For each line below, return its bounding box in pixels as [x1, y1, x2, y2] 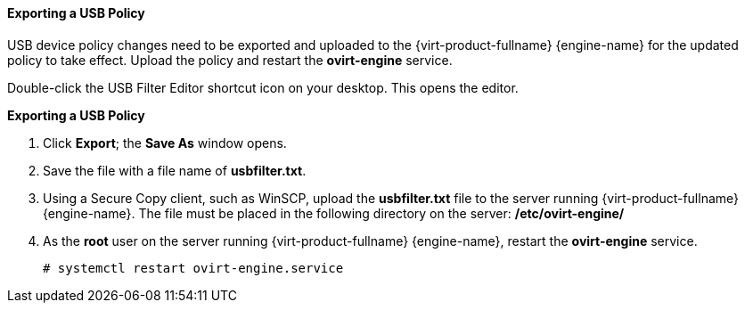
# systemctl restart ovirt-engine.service [43, 260, 344, 275]
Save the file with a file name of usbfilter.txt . [43, 162, 307, 178]
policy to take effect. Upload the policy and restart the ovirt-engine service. [7, 52, 453, 68]
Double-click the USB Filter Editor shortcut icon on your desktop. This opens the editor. [7, 79, 519, 95]
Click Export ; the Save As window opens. [43, 135, 287, 151]
